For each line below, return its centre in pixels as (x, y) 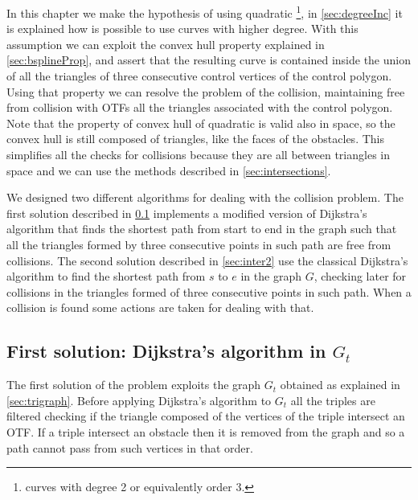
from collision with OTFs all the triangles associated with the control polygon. (200, 107)
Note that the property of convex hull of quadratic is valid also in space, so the (201, 123)
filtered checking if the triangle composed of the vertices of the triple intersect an (206, 416)
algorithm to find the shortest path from (106, 276)
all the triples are (333, 400)
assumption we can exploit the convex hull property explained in (166, 44)
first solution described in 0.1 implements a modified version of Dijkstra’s (187, 213)
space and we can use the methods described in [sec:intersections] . (169, 170)
